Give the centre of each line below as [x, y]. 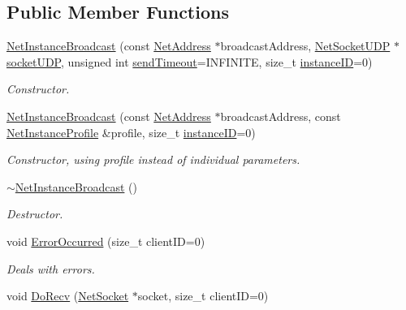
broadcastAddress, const [281, 116]
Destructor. [35, 214]
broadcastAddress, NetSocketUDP [305, 46]
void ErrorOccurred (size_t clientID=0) [106, 241]
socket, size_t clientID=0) [203, 296]
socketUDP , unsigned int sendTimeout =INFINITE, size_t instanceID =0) [190, 61]
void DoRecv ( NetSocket [68, 296]
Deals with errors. [51, 268]
